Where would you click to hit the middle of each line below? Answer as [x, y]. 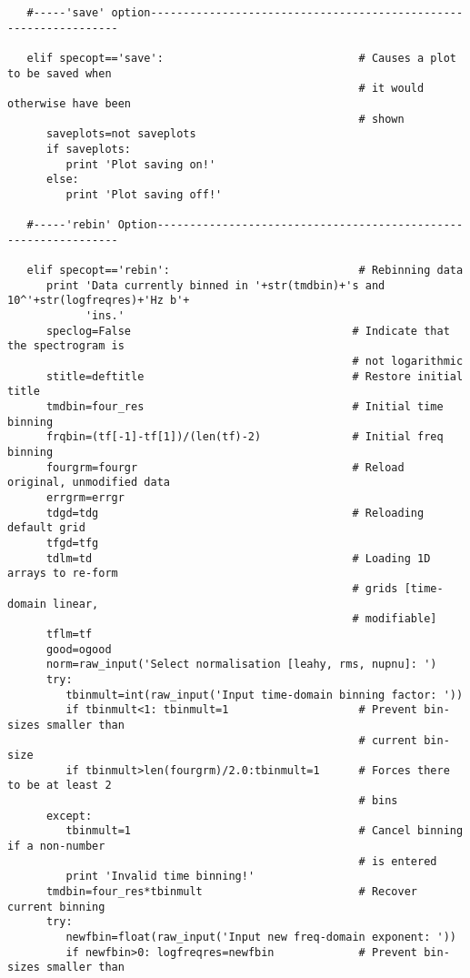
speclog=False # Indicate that [248, 331]
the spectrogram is [66, 346]
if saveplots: [89, 149]
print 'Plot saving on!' [141, 164]
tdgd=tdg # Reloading [235, 513]
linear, [76, 604]
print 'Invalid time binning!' [160, 877]
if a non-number [56, 847]
